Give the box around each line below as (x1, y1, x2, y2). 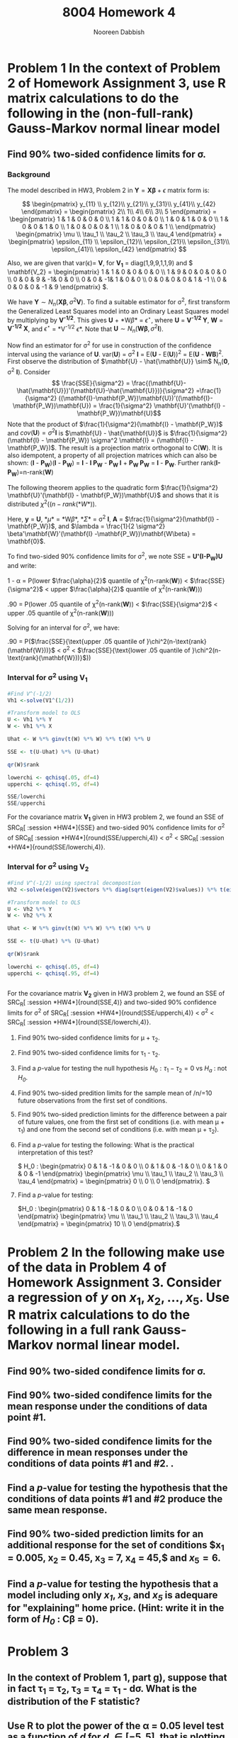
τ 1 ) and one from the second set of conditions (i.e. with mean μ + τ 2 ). (17, 1125, 220, 1135)
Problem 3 (7, 1643, 69, 1659)
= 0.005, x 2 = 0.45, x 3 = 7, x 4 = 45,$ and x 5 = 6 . (7, 1552, 221, 1566)
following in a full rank (7, 1322, 140, 1338)
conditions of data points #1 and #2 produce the (7, 1493, 223, 1505)
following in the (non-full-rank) (7, 105, 194, 121)
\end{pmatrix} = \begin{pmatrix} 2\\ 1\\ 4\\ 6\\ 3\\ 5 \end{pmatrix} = (21, 207, 217, 216)
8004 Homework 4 (62, 4, 176, 21)
